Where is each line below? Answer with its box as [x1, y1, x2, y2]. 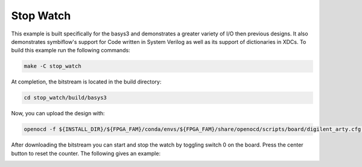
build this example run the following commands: [11, 47, 130, 54]
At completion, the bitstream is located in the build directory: [11, 78, 162, 85]
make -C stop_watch [24, 63, 81, 70]
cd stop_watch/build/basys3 [24, 94, 107, 102]
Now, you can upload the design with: [11, 110, 105, 117]
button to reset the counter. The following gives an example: [11, 150, 161, 157]
